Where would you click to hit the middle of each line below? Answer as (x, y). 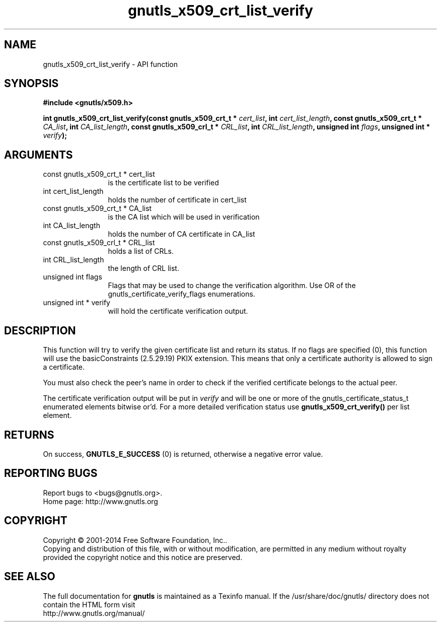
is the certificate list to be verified (163, 183)
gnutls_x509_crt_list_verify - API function (111, 64)
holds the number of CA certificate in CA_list (181, 234)
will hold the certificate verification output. (178, 311)
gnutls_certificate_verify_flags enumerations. (181, 294)
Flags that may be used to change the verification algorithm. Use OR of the (232, 286)
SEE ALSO (30, 577)
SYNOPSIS (31, 84)
